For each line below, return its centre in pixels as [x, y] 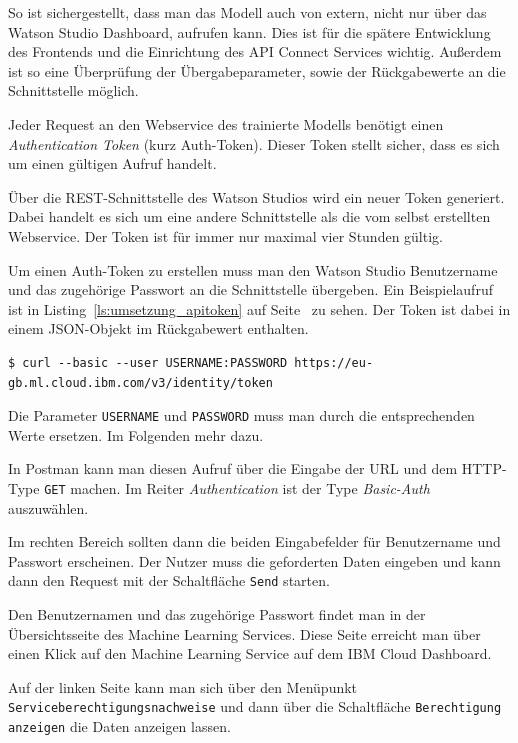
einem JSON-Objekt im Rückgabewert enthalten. [158, 328]
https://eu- [334, 362]
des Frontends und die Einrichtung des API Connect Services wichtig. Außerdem [255, 51]
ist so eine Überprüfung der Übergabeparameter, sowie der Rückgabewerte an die [257, 70]
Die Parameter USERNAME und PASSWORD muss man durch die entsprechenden [241, 415]
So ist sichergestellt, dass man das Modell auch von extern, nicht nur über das [247, 12]
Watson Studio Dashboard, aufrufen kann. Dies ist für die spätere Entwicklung [249, 31]
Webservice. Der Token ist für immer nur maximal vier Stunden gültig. [225, 235]
